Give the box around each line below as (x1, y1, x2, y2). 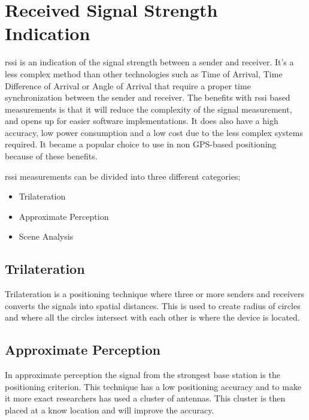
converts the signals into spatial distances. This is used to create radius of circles (5, 299, 301, 312)
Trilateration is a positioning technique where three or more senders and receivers (5, 288, 305, 300)
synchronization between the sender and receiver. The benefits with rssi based (5, 91, 290, 104)
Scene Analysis (19, 230, 74, 243)
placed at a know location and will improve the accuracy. (5, 404, 214, 416)
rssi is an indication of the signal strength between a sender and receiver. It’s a (5, 56, 294, 68)
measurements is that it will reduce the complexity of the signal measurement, (5, 102, 292, 115)
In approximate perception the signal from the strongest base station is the (5, 368, 280, 381)
